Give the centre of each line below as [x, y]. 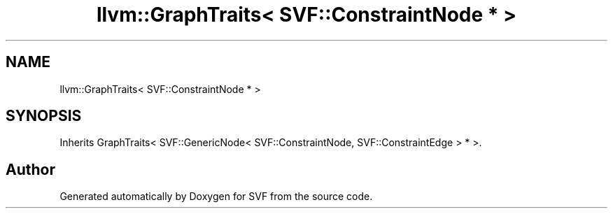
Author [30, 169]
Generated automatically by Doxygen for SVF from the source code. [216, 197]
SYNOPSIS [44, 116]
